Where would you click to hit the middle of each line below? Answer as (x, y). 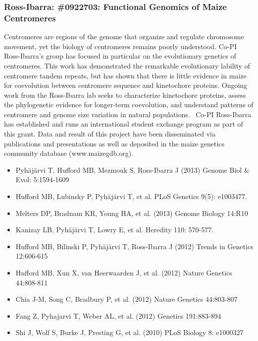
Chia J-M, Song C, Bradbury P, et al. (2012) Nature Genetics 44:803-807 (127, 299)
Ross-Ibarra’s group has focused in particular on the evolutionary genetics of (120, 56)
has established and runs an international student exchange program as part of (124, 124)
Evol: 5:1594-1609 (42, 179)
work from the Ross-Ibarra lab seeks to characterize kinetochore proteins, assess (125, 95)
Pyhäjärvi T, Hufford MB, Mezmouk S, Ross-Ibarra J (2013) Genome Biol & (132, 170)
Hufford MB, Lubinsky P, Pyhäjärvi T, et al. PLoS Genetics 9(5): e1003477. (131, 196)
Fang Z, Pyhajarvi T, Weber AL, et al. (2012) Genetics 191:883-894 (118, 315)
